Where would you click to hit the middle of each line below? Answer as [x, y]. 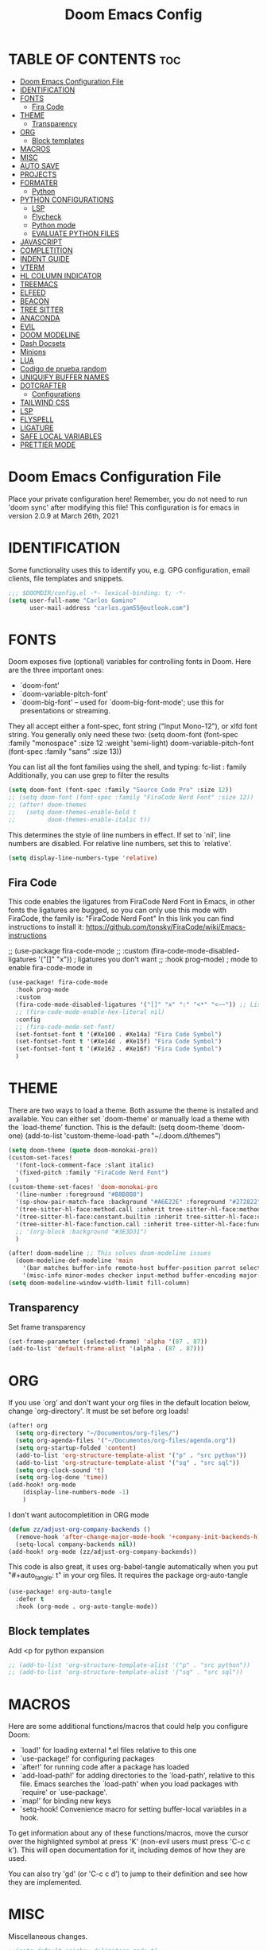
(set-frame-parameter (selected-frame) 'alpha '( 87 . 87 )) [108, 1342]
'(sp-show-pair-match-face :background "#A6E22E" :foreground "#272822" [138, 1202]
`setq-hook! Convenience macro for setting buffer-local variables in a [133, 1809]
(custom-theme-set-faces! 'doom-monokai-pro [83, 1187]
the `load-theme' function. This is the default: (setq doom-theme [114, 1127]
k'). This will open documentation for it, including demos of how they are [127, 1850]
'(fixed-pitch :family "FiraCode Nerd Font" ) [92, 1172]
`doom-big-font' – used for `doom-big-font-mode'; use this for [122, 702]
